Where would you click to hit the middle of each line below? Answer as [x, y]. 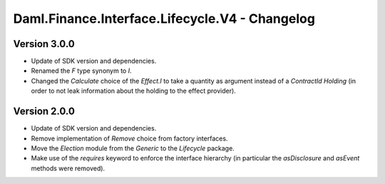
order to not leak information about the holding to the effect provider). [134, 91]
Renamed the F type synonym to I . [81, 71]
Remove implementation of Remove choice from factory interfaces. [129, 138]
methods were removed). [68, 168]
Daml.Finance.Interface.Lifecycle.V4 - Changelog [164, 19]
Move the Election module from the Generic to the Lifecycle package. [133, 148]
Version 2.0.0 [44, 112]
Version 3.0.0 [44, 44]
